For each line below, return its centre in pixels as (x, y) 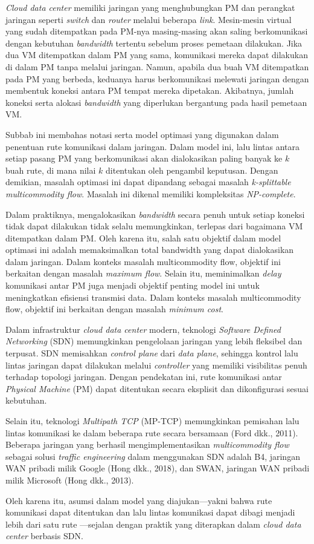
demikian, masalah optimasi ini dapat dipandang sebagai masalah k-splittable (148, 182)
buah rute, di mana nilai (51, 170)
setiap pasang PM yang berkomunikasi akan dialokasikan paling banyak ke (144, 158)
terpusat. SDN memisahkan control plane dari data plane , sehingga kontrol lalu (152, 353)
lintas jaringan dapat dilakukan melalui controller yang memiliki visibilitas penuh (156, 365)
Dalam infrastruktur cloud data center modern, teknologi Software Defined (143, 329)
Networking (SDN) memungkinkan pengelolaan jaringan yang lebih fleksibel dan (154, 341)
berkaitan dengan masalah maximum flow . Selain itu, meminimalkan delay (143, 273)
